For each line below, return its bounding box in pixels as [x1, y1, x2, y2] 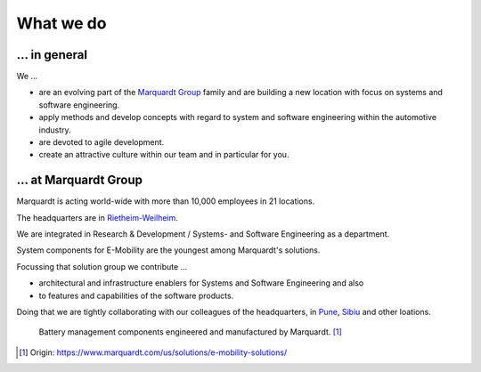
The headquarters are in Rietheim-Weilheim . [16, 212, 178, 222]
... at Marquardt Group [16, 173, 143, 188]
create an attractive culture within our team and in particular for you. [38, 150, 289, 160]
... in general [16, 47, 88, 62]
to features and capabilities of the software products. [38, 290, 234, 301]
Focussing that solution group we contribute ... [16, 261, 188, 271]
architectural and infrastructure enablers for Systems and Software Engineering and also [38, 278, 364, 288]
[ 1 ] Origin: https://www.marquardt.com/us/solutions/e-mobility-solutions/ [19, 347, 288, 358]
